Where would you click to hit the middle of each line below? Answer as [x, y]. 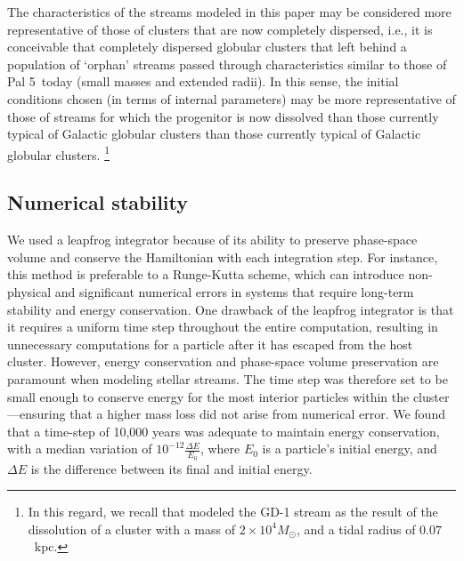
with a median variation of [80, 449]
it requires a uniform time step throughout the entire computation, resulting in [223, 327]
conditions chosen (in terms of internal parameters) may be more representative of [232, 98]
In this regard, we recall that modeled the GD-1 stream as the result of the [233, 512]
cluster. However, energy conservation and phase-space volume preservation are [223, 361]
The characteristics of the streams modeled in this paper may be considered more [229, 12]
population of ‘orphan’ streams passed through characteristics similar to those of [227, 64]
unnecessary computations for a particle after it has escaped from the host [210, 344]
